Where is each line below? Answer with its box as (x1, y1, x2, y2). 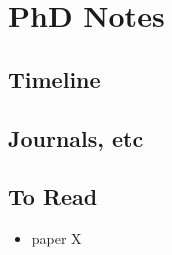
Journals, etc (8, 122, 144, 153)
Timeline (8, 63, 101, 94)
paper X (31, 228, 82, 249)
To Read (8, 181, 98, 212)
